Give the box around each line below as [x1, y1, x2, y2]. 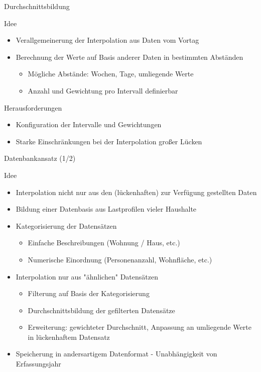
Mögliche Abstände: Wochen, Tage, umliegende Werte [28, 68, 194, 79]
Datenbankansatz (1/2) [4, 153, 76, 163]
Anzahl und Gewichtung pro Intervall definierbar [28, 85, 178, 96]
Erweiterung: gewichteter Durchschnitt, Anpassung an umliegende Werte [28, 322, 251, 332]
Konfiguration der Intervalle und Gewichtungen [16, 119, 162, 130]
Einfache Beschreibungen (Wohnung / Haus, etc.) [28, 237, 180, 248]
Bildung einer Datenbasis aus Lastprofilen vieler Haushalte [16, 204, 197, 214]
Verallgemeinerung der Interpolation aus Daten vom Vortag [16, 35, 199, 45]
